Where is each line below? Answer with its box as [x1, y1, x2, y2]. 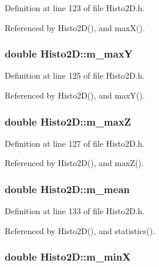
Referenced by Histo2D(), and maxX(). [5, 21, 145, 33]
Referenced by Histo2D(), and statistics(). [5, 224, 155, 236]
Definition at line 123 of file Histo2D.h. [5, 2, 145, 13]
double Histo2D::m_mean [5, 181, 130, 196]
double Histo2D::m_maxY [5, 46, 133, 61]
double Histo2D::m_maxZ [5, 114, 131, 129]
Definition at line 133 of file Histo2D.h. [5, 205, 145, 217]
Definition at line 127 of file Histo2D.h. [5, 137, 145, 149]
